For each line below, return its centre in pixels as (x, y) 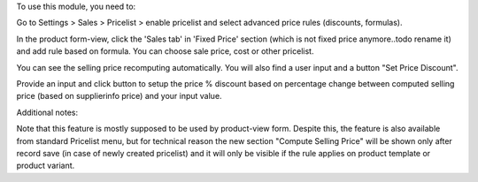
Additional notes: (47, 112)
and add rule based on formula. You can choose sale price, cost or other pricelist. (165, 51)
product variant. (46, 166)
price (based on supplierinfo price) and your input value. (119, 96)
